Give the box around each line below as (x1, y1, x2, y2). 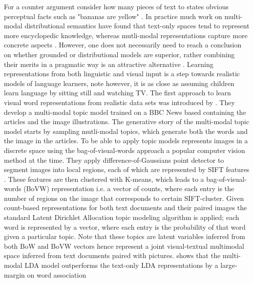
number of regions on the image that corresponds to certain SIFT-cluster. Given (4, 193, 244, 203)
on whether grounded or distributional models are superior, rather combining (4, 49, 235, 59)
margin (4, 269, 25, 280)
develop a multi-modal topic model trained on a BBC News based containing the (4, 107, 246, 117)
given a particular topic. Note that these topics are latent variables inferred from (4, 231, 246, 241)
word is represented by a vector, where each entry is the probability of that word (4, 221, 246, 232)
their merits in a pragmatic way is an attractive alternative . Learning (4, 59, 213, 69)
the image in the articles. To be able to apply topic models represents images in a (4, 135, 248, 146)
